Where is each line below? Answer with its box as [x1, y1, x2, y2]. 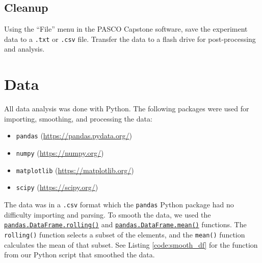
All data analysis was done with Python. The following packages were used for [4, 103, 249, 114]
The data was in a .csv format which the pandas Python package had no [4, 199, 234, 209]
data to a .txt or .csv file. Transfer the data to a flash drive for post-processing [4, 33, 256, 44]
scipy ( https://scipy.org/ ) [16, 182, 98, 193]
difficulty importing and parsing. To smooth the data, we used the [4, 209, 211, 220]
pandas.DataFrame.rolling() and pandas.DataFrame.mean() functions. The [4, 219, 247, 230]
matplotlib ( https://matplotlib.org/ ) [16, 164, 134, 175]
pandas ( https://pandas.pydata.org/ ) [16, 130, 132, 141]
